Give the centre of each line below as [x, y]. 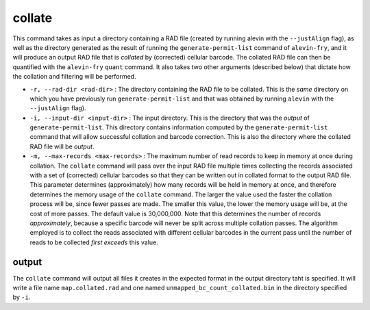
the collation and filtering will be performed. [74, 77]
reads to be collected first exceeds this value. [94, 242]
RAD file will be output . [62, 146]
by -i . [22, 297]
